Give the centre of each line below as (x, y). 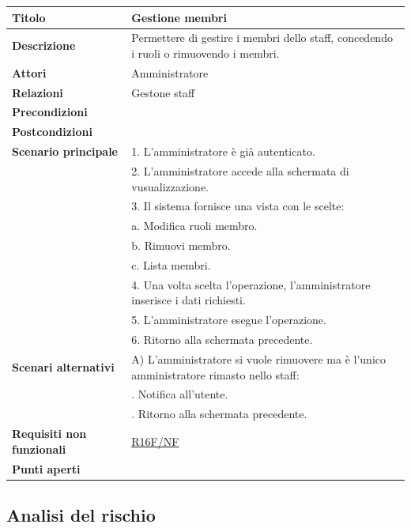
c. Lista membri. (171, 264)
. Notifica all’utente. (180, 394)
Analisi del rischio (81, 514)
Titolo (29, 17)
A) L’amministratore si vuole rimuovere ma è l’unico (259, 358)
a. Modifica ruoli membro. (194, 226)
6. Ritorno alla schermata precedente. (222, 339)
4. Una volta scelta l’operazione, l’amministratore (251, 284)
